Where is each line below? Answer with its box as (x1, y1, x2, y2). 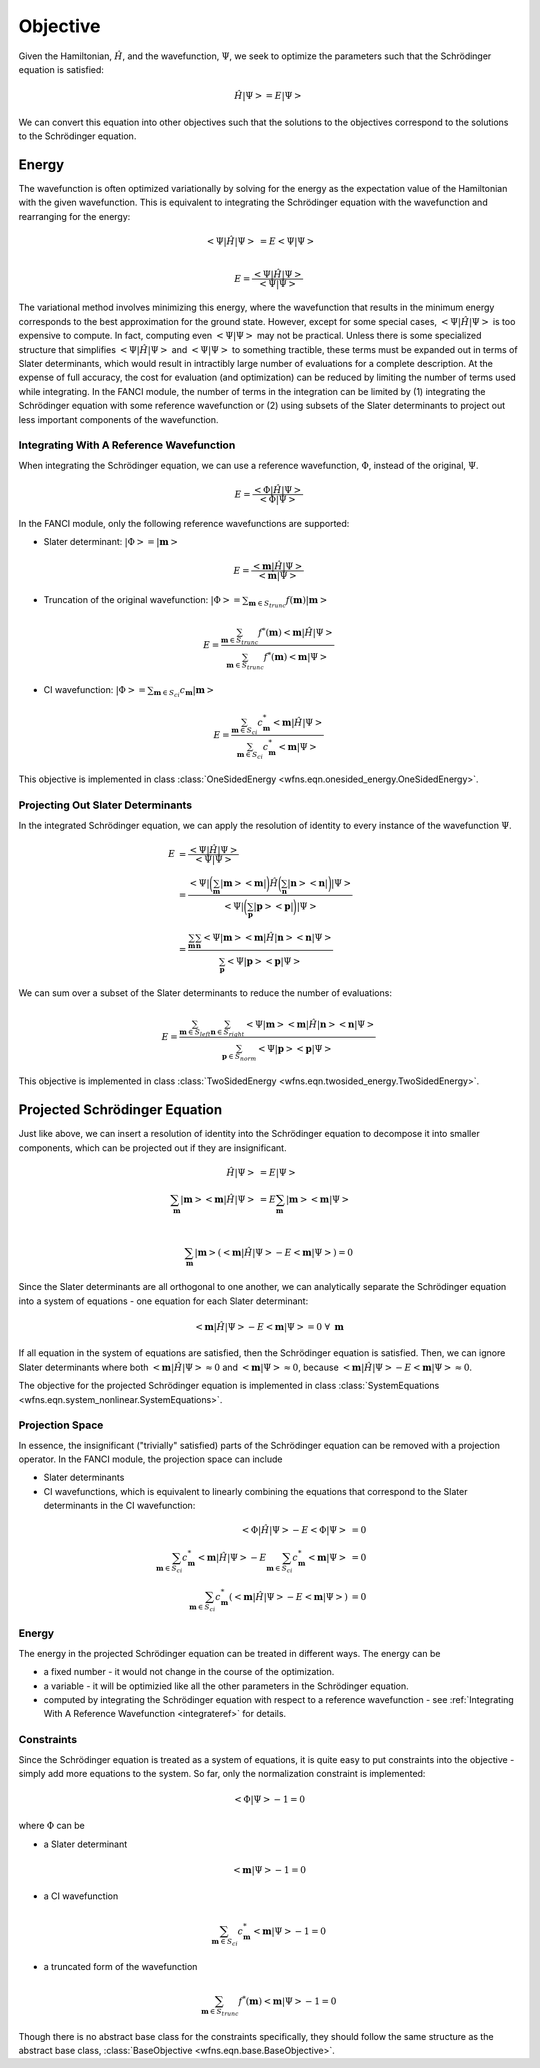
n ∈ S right (210, 1026, 245, 1039)
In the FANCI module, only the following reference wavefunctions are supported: (18, 517, 350, 529)
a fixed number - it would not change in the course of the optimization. (43, 1666, 335, 1678)
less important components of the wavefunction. (18, 413, 219, 425)
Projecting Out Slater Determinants (18, 798, 193, 812)
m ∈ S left (179, 1026, 211, 1039)
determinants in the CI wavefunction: (43, 1500, 196, 1512)
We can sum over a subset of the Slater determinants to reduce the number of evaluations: (18, 986, 392, 999)
